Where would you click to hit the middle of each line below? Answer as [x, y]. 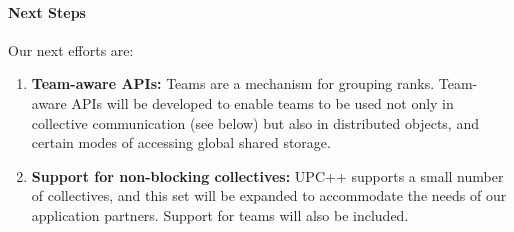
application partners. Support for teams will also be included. [220, 214]
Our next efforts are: [71, 49]
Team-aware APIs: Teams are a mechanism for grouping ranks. [233, 83]
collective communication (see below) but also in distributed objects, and [255, 122]
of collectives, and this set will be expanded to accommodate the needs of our [269, 195]
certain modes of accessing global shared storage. [181, 142]
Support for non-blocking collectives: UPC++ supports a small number [267, 175]
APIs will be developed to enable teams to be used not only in [262, 102]
